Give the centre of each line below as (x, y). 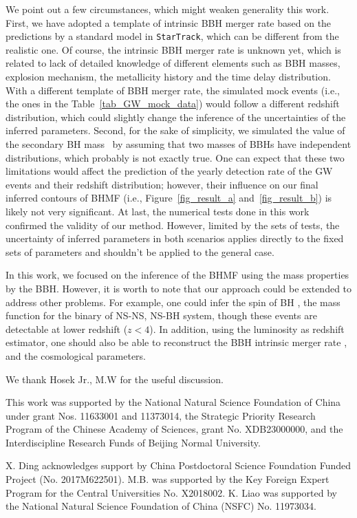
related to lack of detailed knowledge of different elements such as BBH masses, (173, 63)
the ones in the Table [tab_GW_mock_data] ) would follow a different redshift (173, 104)
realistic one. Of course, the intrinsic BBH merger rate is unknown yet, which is (173, 49)
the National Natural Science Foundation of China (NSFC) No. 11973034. (161, 506)
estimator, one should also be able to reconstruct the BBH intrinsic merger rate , (176, 342)
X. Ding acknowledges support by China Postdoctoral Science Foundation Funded (178, 465)
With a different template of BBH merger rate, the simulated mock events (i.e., (173, 90)
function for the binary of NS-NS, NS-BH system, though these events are (161, 315)
